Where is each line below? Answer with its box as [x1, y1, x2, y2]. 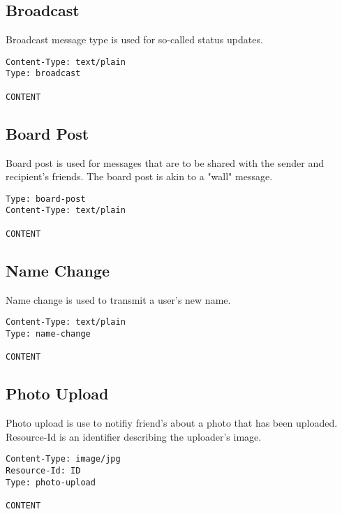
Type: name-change [6, 328, 91, 339]
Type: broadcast [6, 68, 81, 79]
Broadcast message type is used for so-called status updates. [6, 32, 263, 47]
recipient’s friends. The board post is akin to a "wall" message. [6, 169, 273, 184]
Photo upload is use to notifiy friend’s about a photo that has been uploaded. [6, 416, 338, 430]
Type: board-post [6, 193, 86, 204]
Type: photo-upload [6, 477, 96, 487]
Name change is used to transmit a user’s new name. [6, 292, 231, 307]
